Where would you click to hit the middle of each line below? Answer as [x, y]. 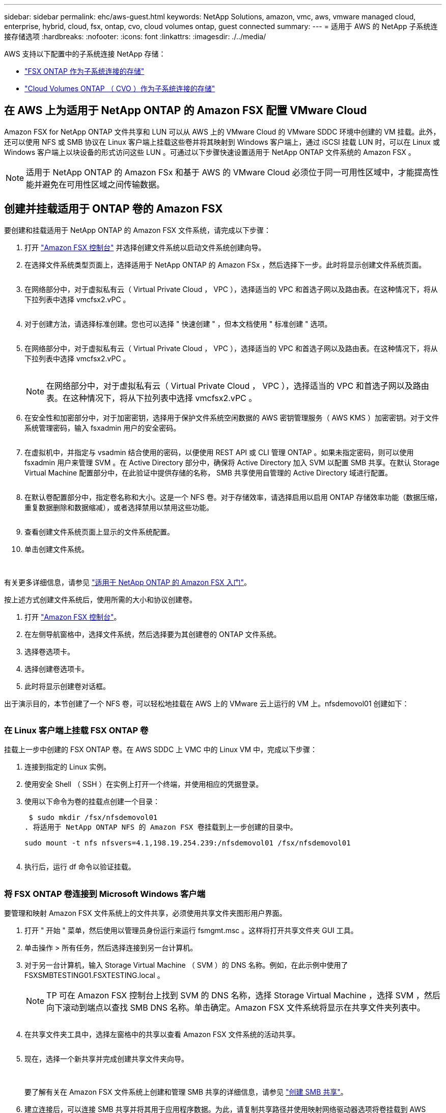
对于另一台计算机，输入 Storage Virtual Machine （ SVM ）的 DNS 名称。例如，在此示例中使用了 [186, 965]
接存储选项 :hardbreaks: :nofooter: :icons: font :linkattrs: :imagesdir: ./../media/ [135, 36]
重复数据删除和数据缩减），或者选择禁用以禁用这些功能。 [119, 507]
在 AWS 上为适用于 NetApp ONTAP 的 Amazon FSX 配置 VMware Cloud [186, 111]
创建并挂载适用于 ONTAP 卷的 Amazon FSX [114, 209]
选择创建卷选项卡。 [57, 669]
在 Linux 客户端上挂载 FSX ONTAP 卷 [76, 731]
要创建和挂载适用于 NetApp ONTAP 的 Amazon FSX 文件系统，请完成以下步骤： [138, 230]
